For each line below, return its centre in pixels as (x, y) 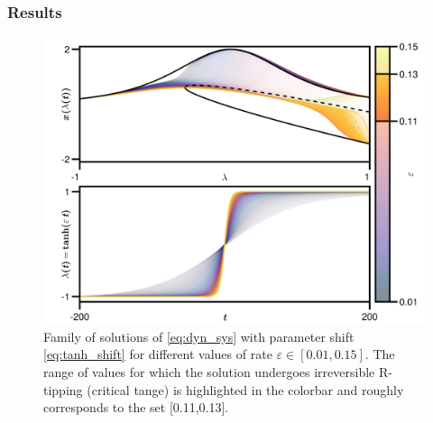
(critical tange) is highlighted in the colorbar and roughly (245, 389)
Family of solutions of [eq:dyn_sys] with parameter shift (199, 336)
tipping (63, 389)
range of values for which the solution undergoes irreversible (209, 372)
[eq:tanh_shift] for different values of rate (158, 354)
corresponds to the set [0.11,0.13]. (136, 407)
